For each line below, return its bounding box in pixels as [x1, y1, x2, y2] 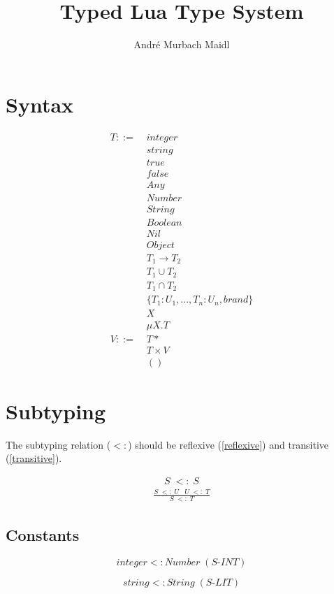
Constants [6, 523, 80, 545]
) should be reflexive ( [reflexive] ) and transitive [128, 437, 329, 451]
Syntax [6, 89, 74, 118]
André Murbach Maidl [133, 37, 230, 52]
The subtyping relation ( [6, 437, 111, 451]
